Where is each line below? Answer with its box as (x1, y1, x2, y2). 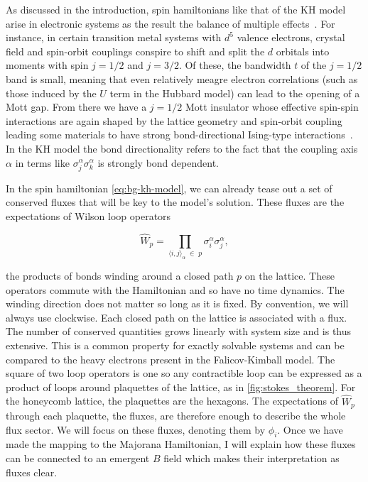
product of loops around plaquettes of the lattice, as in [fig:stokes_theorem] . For (6, 379, 356, 394)
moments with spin (6, 57, 89, 72)
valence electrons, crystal (237, 30, 345, 45)
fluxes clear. (6, 464, 58, 479)
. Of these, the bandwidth (178, 57, 291, 72)
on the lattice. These (244, 268, 335, 283)
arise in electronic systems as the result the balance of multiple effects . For (6, 16, 335, 31)
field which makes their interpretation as (163, 450, 340, 465)
